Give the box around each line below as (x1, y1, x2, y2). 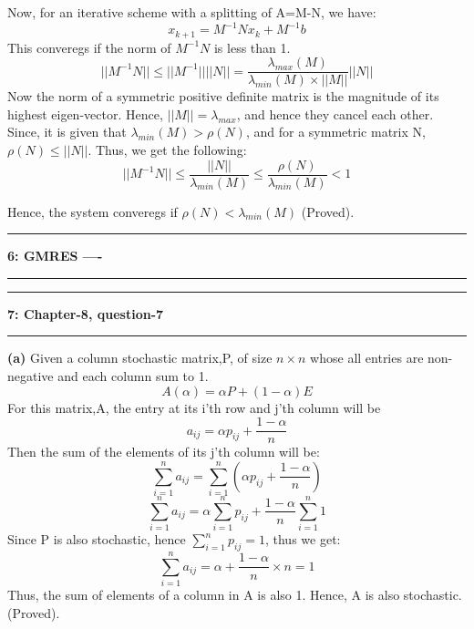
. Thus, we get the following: (88, 139, 247, 159)
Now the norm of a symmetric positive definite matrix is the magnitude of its (7, 87, 439, 106)
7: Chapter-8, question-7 (7, 304, 164, 323)
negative (7, 366, 54, 386)
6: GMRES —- (7, 246, 103, 265)
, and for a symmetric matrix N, (245, 122, 426, 141)
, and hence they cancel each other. (236, 104, 434, 123)
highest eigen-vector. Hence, (7, 104, 163, 123)
